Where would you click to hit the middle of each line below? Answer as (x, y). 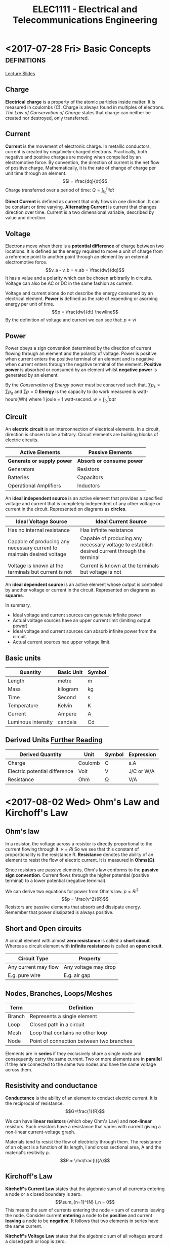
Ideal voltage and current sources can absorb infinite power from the (84, 631)
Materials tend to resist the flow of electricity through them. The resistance (83, 1141)
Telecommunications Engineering (85, 20)
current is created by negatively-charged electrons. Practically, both (76, 151)
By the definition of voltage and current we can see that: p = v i (71, 320)
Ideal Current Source (121, 521)
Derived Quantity (40, 754)
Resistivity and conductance (51, 1086)
